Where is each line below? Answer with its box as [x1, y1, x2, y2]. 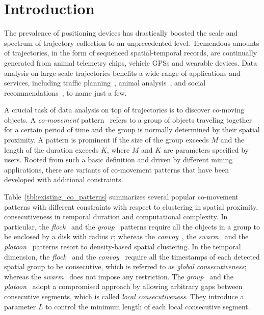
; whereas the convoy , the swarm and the [114, 231, 249, 242]
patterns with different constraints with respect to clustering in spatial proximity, [4, 201, 258, 212]
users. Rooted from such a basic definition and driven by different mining [4, 154, 233, 165]
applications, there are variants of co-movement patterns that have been [4, 164, 229, 175]
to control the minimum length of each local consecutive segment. [45, 301, 250, 311]
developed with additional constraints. [4, 174, 123, 185]
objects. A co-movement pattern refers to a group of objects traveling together [4, 114, 252, 125]
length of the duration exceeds [4, 144, 99, 155]
